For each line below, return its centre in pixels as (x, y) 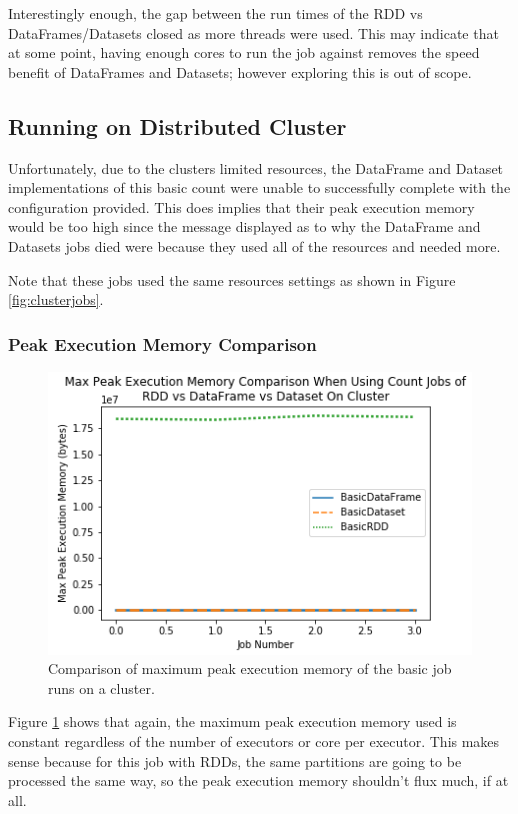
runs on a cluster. (101, 687)
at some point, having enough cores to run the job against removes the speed (244, 52)
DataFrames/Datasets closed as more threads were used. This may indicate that (253, 32)
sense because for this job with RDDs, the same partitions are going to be (235, 760)
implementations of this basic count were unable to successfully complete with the (259, 187)
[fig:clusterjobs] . (56, 299)
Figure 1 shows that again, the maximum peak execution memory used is (232, 721)
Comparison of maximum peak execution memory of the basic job (250, 668)
